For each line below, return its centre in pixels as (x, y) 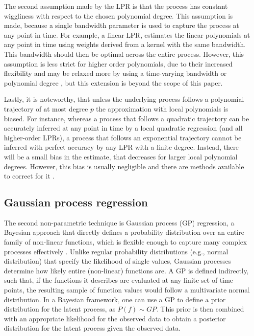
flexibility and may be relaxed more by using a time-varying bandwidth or (115, 73)
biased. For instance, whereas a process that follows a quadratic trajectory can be (127, 118)
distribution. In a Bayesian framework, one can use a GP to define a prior (115, 299)
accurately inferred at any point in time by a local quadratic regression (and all (123, 128)
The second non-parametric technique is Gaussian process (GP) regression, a (119, 222)
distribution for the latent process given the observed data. (92, 328)
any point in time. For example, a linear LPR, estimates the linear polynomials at (127, 34)
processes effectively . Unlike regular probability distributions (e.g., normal (116, 251)
